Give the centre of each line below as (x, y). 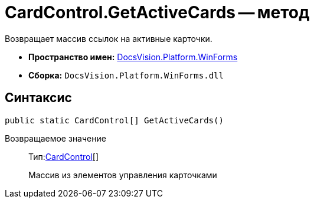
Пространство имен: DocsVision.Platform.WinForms (133, 57)
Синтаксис (38, 98)
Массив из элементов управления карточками (123, 175)
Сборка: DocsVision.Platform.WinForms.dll (126, 75)
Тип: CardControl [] (64, 156)
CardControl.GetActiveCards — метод (157, 12)
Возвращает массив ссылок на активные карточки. (109, 38)
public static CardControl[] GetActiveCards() (114, 120)
